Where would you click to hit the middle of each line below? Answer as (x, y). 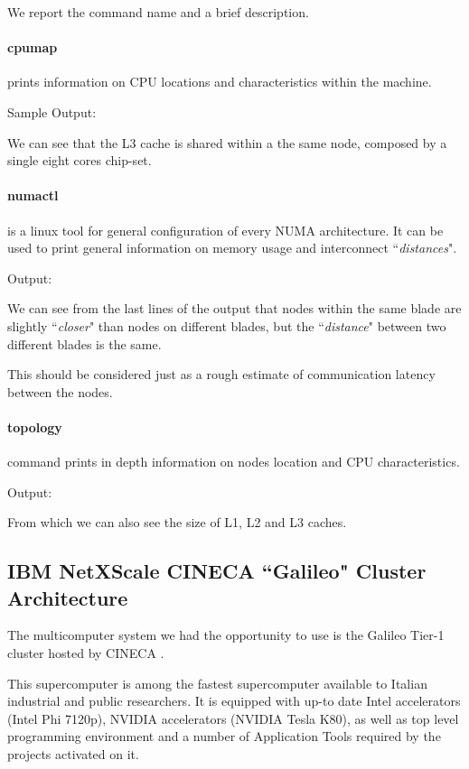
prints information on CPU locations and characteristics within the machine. (220, 82)
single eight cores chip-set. (80, 160)
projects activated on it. (73, 754)
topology (35, 426)
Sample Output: (52, 111)
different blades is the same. (84, 343)
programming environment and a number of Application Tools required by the (224, 736)
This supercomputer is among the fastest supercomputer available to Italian (217, 683)
